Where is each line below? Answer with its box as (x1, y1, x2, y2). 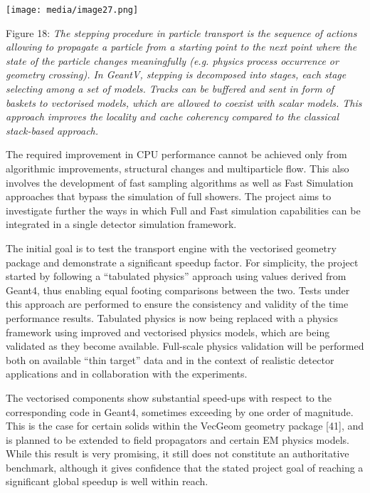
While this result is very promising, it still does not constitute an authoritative (6, 446, 349, 461)
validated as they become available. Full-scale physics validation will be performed (6, 338, 364, 353)
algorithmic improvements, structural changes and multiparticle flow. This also (6, 161, 349, 175)
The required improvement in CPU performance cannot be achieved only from (6, 147, 347, 162)
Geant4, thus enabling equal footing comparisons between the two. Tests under (6, 282, 350, 297)
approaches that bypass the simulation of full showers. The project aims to (6, 189, 332, 204)
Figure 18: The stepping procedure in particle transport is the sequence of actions (6, 25, 357, 40)
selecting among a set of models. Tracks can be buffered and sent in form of (6, 81, 334, 96)
